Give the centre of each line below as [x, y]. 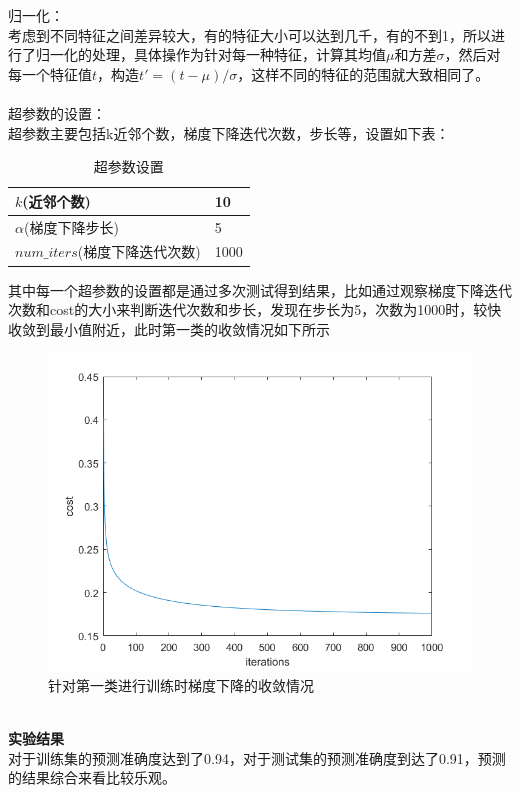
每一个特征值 [50, 73]
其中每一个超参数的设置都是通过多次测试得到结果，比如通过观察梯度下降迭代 [260, 289]
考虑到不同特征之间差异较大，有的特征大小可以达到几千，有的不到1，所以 [249, 34]
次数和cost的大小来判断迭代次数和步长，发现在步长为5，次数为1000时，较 [248, 309]
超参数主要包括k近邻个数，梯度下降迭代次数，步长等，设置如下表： [229, 132]
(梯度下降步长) [71, 226]
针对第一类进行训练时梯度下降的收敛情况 [181, 684]
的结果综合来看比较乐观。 [92, 777]
